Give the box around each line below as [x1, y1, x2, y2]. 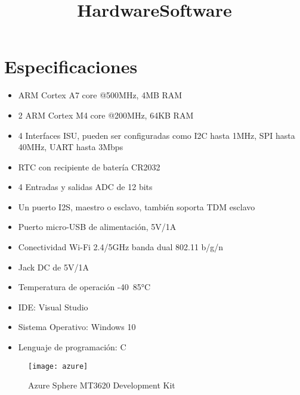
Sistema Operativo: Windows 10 [18, 321, 136, 333]
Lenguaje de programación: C [18, 341, 126, 353]
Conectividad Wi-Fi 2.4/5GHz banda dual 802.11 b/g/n [18, 241, 224, 253]
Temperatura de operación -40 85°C [18, 281, 150, 293]
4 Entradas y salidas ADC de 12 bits [18, 181, 153, 193]
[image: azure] [28, 362, 88, 371]
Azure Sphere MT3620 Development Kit [28, 379, 175, 391]
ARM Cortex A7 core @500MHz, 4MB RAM [18, 89, 183, 101]
